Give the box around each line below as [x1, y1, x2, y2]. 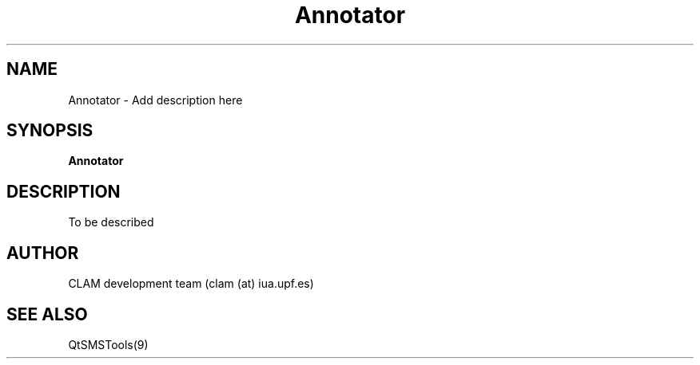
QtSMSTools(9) [68, 337, 149, 351]
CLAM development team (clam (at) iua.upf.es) [68, 277, 314, 291]
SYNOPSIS [6, 120, 93, 141]
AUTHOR [6, 242, 79, 263]
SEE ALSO [6, 304, 88, 324]
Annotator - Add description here [68, 92, 243, 107]
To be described [68, 215, 154, 230]
